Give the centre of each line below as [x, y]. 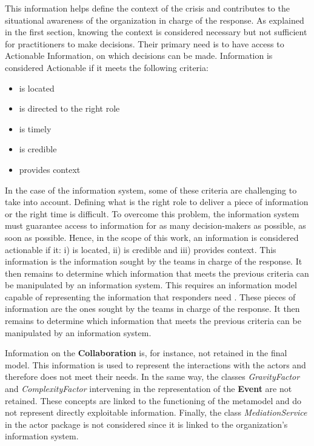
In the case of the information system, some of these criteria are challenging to [151, 190]
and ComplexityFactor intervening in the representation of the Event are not [149, 389]
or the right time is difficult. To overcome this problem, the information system [152, 213]
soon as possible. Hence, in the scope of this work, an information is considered [152, 237]
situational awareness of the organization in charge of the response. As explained [155, 20]
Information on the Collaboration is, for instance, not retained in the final [146, 353]
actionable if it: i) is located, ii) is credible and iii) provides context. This [141, 249]
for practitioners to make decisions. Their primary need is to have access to [145, 43]
